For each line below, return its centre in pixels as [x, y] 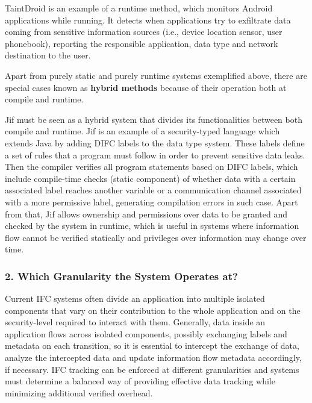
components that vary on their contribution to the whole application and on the [153, 310]
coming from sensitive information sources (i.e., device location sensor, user [144, 32]
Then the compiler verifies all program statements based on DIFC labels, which [151, 167]
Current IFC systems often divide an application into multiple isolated [135, 298]
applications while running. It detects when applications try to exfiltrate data [148, 20]
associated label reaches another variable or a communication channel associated [153, 190]
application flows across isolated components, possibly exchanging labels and [146, 333]
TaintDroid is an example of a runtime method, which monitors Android [139, 8]
